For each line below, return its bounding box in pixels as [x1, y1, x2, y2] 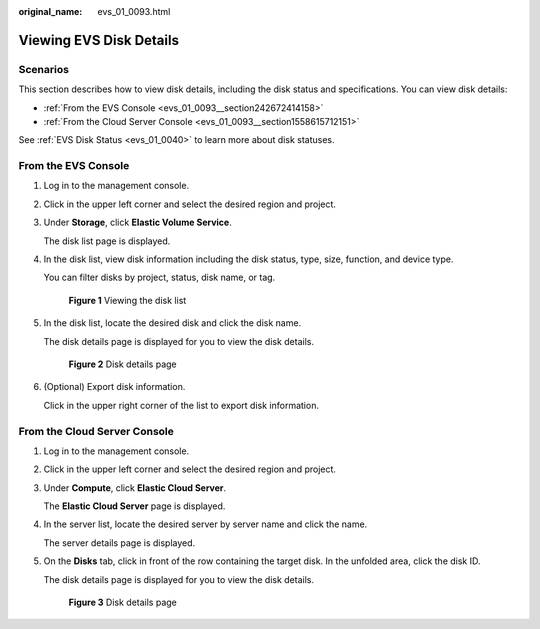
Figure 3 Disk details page [68, 596, 177, 609]
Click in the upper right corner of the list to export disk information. [43, 399, 320, 411]
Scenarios [18, 62, 70, 76]
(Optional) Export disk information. [43, 381, 186, 393]
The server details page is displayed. [43, 536, 196, 549]
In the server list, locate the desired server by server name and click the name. [43, 518, 368, 530]
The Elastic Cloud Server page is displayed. [43, 500, 226, 512]
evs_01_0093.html [97, 6, 171, 17]
